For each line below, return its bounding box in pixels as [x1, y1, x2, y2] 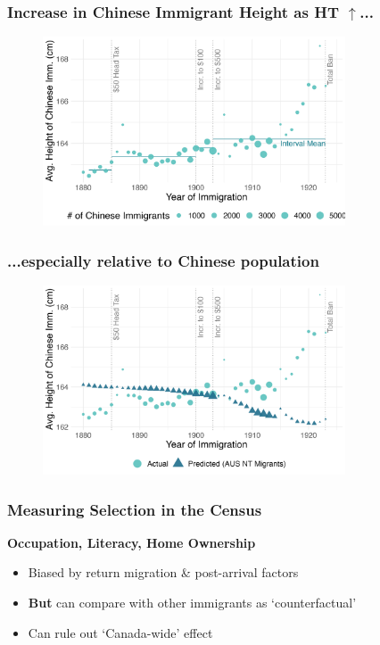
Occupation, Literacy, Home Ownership [7, 533, 256, 551]
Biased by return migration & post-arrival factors [28, 563, 299, 582]
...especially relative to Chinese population [7, 249, 319, 271]
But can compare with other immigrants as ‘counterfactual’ [28, 593, 357, 611]
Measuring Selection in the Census [7, 498, 262, 520]
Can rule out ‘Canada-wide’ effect [28, 623, 213, 641]
